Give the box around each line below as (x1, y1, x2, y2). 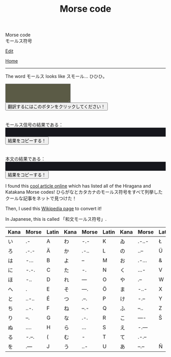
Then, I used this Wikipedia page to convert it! (5, 205, 102, 212)
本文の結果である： (5, 156, 46, 162)
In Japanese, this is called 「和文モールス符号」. (5, 216, 107, 222)
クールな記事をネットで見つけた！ (5, 195, 77, 201)
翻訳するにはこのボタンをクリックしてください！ (8, 104, 105, 110)
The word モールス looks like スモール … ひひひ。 (5, 73, 107, 80)
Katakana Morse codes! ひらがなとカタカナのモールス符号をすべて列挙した (5, 189, 163, 195)
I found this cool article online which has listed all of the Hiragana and (5, 183, 151, 189)
